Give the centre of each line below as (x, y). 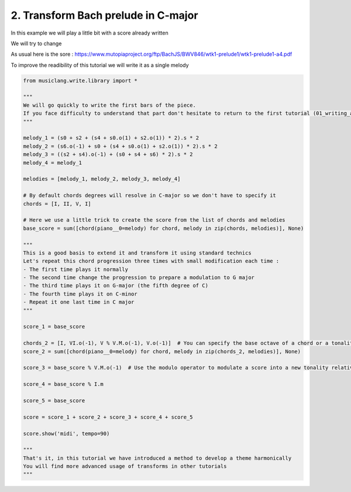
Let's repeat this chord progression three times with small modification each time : (151, 261)
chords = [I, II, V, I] (57, 203)
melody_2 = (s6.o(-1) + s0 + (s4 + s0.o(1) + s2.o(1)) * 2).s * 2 (120, 146)
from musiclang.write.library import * (80, 80)
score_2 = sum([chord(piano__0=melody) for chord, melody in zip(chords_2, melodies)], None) (162, 351)
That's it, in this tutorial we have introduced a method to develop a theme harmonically (157, 458)
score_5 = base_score (54, 401)
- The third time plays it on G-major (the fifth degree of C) (116, 286)
